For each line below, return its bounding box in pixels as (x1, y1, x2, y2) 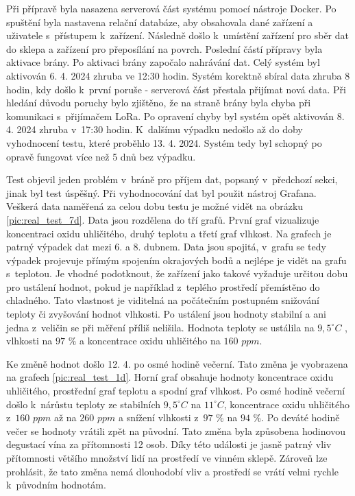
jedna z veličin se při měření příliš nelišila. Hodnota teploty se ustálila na (6, 320, 315, 334)
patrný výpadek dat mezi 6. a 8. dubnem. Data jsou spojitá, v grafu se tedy (6, 239, 326, 254)
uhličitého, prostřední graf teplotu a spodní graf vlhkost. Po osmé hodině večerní (6, 383, 345, 398)
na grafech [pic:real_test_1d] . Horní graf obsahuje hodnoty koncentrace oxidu (6, 370, 334, 384)
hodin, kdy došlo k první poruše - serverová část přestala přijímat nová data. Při (6, 82, 346, 96)
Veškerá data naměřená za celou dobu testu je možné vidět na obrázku (6, 199, 304, 213)
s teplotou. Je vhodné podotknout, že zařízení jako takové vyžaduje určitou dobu (6, 266, 348, 281)
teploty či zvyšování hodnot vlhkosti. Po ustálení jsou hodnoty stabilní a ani (6, 307, 326, 321)
